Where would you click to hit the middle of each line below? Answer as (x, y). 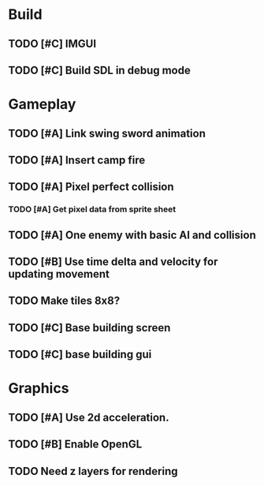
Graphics (39, 389)
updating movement (59, 274)
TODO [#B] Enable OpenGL (75, 445)
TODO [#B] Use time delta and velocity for (113, 262)
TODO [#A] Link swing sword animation (107, 133)
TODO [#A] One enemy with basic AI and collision (132, 235)
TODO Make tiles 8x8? (64, 301)
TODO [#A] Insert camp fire (77, 160)
